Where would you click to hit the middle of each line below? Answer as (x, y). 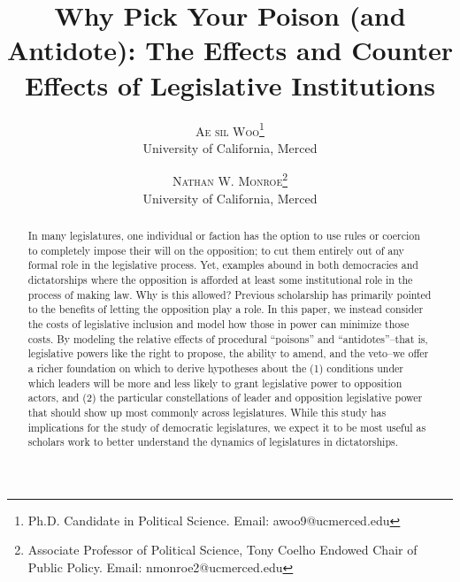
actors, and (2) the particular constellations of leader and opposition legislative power (225, 398)
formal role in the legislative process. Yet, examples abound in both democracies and (223, 265)
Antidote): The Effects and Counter (230, 50)
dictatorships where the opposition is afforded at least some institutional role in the (220, 279)
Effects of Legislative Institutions (230, 84)
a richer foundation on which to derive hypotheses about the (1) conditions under (215, 368)
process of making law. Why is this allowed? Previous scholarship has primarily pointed (230, 294)
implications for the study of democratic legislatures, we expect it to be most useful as (227, 427)
